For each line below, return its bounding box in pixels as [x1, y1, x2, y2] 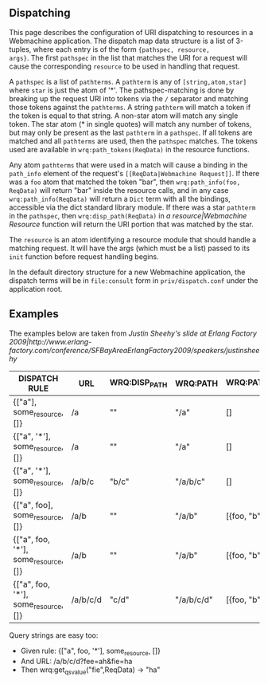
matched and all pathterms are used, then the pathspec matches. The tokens [9, 136, 258, 146]
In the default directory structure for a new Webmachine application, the [9, 267, 246, 277]
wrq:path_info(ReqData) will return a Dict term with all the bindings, [9, 194, 231, 203]
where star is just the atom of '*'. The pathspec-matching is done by [9, 85, 235, 95]
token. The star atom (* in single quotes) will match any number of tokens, [9, 119, 252, 128]
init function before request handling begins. [9, 251, 160, 261]
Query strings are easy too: [9, 630, 99, 640]
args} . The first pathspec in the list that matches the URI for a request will [9, 53, 247, 62]
